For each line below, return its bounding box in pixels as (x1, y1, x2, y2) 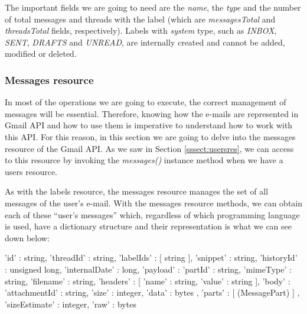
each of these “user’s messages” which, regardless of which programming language (5, 208, 300, 221)
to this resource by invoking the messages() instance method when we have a (5, 154, 283, 166)
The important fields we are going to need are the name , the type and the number (5, 1, 301, 13)
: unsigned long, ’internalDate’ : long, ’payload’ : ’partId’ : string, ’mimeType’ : (5, 263, 292, 275)
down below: (5, 231, 50, 244)
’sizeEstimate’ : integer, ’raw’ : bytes (5, 297, 136, 310)
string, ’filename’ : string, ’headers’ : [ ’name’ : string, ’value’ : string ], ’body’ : (5, 274, 290, 287)
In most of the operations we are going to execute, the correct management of (5, 96, 286, 108)
